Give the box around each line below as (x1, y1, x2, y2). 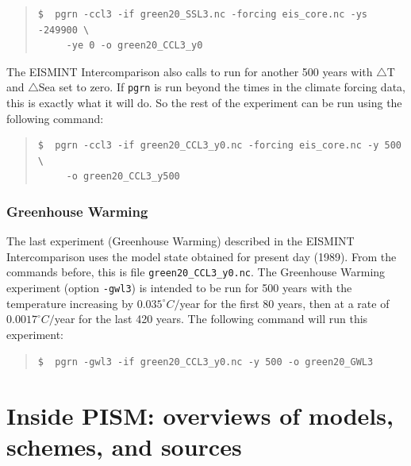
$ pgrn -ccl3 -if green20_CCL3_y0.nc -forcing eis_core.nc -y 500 (37, 140, 401, 152)
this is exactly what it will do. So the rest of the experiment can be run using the (6, 94, 402, 111)
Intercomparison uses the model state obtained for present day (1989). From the (6, 248, 397, 264)
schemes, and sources (6, 430, 242, 463)
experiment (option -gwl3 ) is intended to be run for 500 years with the (6, 279, 352, 296)
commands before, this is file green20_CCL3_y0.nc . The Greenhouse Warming (6, 264, 386, 280)
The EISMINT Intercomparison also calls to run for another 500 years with (6, 63, 373, 79)
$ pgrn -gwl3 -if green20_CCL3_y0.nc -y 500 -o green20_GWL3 (37, 356, 374, 368)
